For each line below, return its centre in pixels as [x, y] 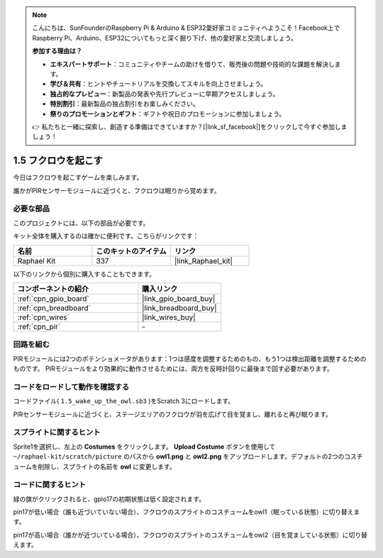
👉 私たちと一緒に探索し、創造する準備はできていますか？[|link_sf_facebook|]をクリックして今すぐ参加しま [190, 126]
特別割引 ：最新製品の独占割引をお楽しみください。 [124, 104]
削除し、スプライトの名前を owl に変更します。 [107, 466]
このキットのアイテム [131, 251]
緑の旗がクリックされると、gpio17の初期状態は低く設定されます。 [109, 499]
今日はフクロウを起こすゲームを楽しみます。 [78, 177]
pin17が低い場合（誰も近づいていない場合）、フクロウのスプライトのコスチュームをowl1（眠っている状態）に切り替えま [187, 512]
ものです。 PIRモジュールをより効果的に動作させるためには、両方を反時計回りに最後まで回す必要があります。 [173, 368]
